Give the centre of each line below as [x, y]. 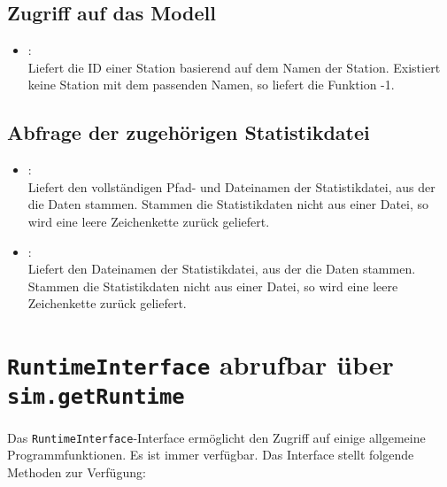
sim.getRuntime [96, 397]
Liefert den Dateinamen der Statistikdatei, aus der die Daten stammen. [222, 269]
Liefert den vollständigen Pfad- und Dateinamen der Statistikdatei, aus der [231, 186]
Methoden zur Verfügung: [77, 472]
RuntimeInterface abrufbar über [200, 364]
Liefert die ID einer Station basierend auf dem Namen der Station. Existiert [234, 67]
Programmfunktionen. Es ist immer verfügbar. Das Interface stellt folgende [211, 455]
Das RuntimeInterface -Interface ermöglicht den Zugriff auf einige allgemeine [216, 437]
